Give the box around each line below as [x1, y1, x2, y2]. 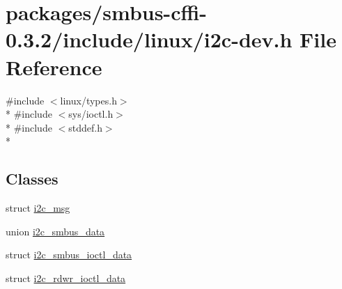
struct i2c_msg [6, 201, 70, 215]
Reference [6, 52, 102, 81]
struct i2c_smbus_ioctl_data [6, 247, 132, 262]
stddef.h [68, 120, 102, 134]
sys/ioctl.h [68, 107, 114, 121]
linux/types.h [60, 93, 117, 107]
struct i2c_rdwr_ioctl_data [6, 270, 126, 285]
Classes [6, 168, 59, 189]
